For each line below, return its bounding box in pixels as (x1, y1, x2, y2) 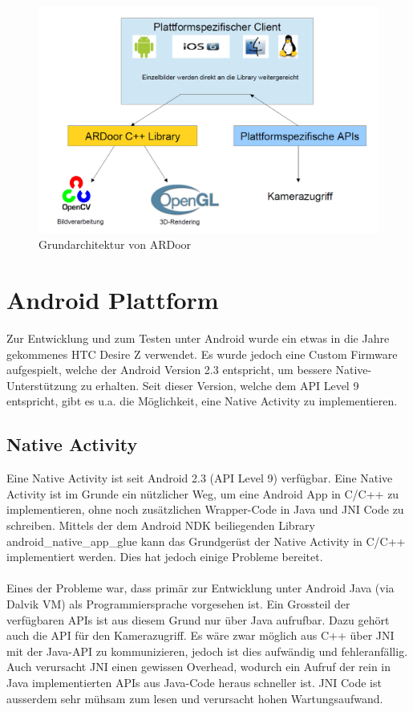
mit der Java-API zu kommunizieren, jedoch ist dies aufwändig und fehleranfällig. (6, 642, 408, 659)
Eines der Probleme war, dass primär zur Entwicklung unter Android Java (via (6, 580, 395, 596)
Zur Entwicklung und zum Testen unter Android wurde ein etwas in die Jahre (6, 330, 390, 347)
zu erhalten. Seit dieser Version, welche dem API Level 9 (80, 376, 359, 393)
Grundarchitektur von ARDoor (38, 236, 192, 253)
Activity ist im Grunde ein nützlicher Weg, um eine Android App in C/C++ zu (6, 485, 399, 502)
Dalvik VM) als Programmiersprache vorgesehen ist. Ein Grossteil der (6, 596, 350, 612)
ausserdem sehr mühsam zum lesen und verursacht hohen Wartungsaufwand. (6, 690, 383, 706)
